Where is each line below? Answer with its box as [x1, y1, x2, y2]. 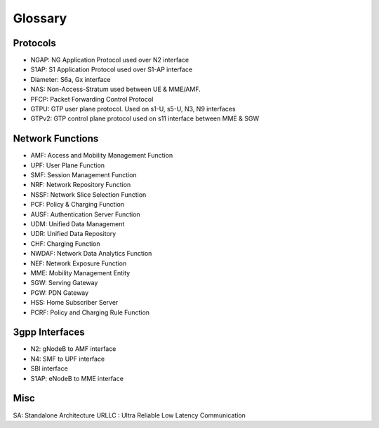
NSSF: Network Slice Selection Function [30, 190, 147, 199]
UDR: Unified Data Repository [30, 230, 117, 238]
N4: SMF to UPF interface [30, 354, 105, 363]
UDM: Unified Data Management [30, 220, 125, 228]
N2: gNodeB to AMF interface [30, 345, 117, 353]
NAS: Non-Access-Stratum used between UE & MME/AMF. [30, 85, 201, 94]
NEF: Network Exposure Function [30, 259, 127, 268]
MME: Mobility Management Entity [30, 269, 131, 277]
